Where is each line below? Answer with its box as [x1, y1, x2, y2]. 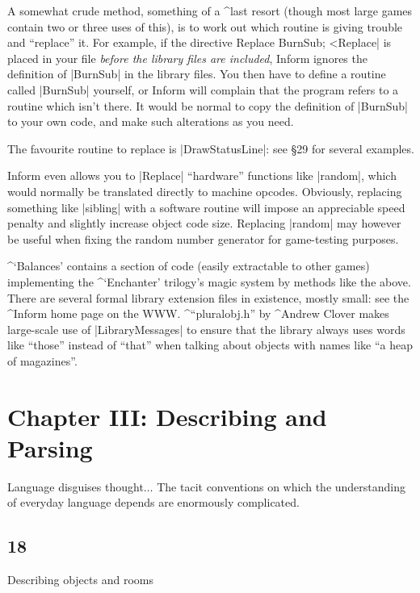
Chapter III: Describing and [7, 399, 327, 432]
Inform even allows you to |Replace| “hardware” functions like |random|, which [7, 167, 397, 184]
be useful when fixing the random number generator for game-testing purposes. [7, 230, 399, 247]
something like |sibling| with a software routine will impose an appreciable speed [7, 198, 405, 215]
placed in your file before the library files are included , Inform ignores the [7, 49, 367, 66]
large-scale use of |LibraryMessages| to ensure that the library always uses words [7, 320, 405, 337]
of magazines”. [7, 352, 78, 369]
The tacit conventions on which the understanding [157, 478, 406, 495]
